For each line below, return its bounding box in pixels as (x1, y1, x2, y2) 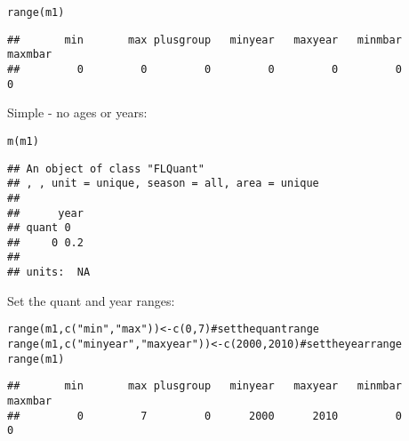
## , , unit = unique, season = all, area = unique (7, 177, 319, 190)
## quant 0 (7, 221, 71, 235)
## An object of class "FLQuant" (7, 162, 204, 175)
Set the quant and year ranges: (7, 291, 175, 309)
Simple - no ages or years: (7, 103, 148, 122)
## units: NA (7, 266, 91, 279)
